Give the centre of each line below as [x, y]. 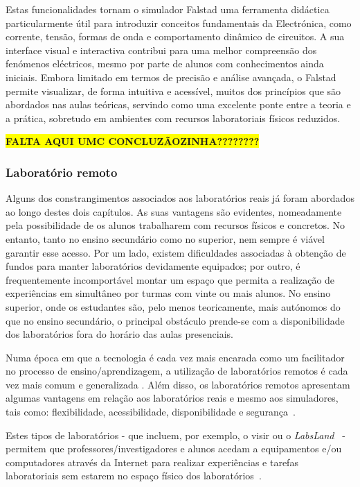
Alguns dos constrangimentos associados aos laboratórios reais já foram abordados [180, 198]
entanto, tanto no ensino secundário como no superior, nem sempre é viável [165, 238]
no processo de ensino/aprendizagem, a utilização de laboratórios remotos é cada [177, 371]
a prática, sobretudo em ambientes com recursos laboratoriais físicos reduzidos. [173, 118]
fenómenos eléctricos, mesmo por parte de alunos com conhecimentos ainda [165, 63]
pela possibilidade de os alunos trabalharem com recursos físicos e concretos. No [175, 225]
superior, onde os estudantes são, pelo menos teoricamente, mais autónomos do [173, 306]
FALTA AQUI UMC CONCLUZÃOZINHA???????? [133, 141]
